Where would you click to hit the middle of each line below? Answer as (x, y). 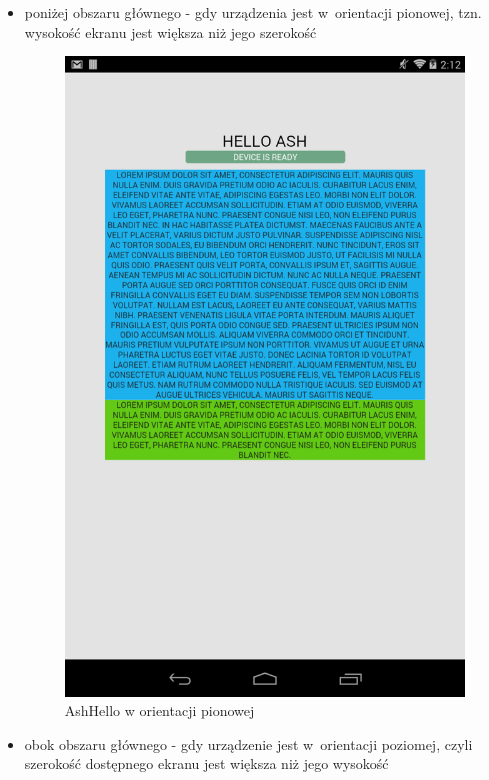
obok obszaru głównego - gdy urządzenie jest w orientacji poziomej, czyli (248, 743)
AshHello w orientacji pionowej (159, 710)
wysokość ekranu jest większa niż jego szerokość (170, 31)
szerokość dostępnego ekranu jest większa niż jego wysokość (206, 763)
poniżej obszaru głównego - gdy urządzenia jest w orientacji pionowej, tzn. (253, 12)
